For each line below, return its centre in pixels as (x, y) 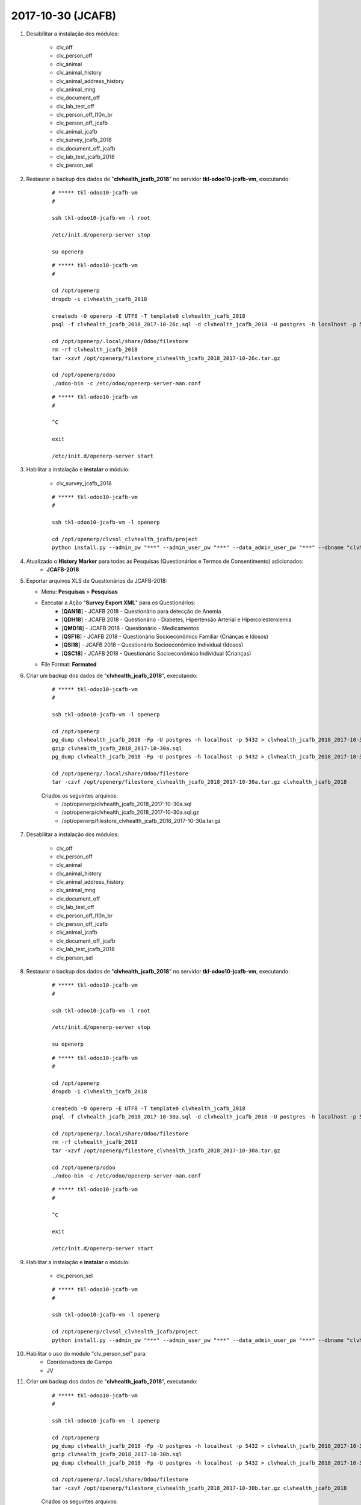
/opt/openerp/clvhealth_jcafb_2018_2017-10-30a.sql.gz (131, 812)
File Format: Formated (69, 665)
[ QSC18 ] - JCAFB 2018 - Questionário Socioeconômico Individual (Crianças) (156, 653)
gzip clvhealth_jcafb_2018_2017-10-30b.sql (117, 1454)
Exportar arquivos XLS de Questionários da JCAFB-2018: (97, 580)
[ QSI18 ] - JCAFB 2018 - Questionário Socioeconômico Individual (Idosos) (153, 645)
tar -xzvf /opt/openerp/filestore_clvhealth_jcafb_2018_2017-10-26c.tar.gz (166, 358)
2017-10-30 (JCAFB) (64, 16)
